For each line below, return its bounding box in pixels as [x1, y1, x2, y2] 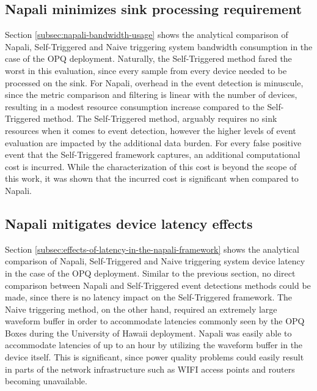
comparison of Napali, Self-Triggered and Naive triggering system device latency [5, 255, 305, 267]
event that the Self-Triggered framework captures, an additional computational [5, 148, 301, 161]
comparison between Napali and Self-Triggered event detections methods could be [5, 278, 311, 291]
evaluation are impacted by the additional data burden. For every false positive [5, 136, 302, 149]
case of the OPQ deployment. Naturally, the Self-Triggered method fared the [5, 52, 292, 65]
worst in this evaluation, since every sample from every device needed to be [5, 64, 287, 76]
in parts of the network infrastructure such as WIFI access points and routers [5, 362, 295, 375]
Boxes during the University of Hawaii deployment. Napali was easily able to [5, 326, 292, 339]
